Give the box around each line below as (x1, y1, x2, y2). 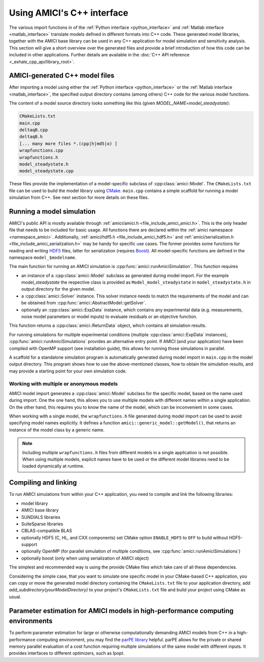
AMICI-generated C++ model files (9, 72, 115, 80)
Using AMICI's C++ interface (9, 7, 129, 18)
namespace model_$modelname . (9, 254, 77, 260)
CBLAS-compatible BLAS (21, 528, 72, 534)
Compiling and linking (9, 478, 77, 487)
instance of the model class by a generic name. (9, 427, 105, 433)
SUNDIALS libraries (21, 514, 61, 520)
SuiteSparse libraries (21, 521, 64, 527)
